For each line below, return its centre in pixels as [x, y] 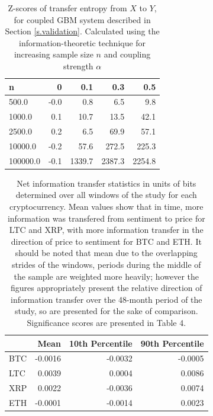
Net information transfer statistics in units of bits [106, 183]
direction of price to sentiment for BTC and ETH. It [106, 241]
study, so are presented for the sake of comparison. [106, 311]
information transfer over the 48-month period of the [106, 299]
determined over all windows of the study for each [106, 195]
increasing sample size [54, 54]
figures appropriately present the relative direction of [106, 288]
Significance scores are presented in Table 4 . [106, 322]
